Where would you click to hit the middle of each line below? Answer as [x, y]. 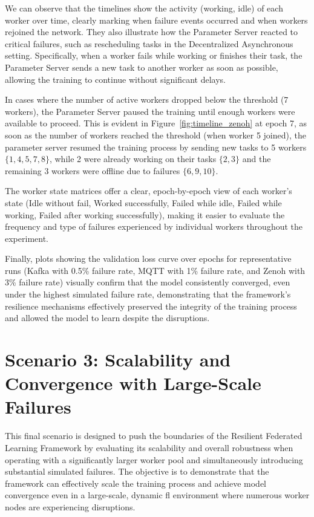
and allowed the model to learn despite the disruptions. [107, 318]
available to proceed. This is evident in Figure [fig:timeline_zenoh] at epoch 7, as [156, 123]
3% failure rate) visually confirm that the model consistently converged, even [148, 282]
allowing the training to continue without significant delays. [116, 79]
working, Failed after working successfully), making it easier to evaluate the [145, 214]
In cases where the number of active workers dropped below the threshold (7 [147, 99]
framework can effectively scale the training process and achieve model [136, 483]
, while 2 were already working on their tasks [133, 159]
